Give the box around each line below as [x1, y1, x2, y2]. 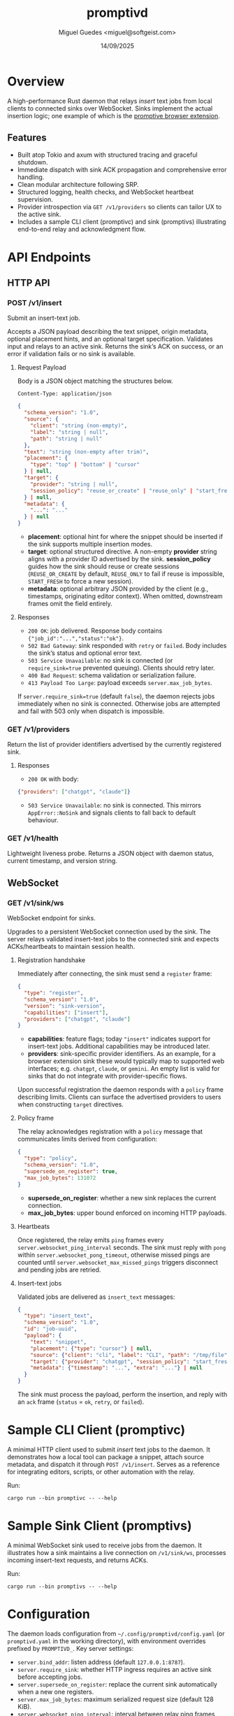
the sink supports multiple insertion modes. [27, 540, 152, 548]
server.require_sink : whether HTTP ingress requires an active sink [17, 1665, 212, 1673]
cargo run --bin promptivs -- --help [7, 1583, 117, 1590]
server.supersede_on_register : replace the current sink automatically [17, 1680, 218, 1688]
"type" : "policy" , [24, 1155, 78, 1162]
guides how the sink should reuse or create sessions [27, 562, 180, 570]
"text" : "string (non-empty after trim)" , [24, 448, 149, 456]
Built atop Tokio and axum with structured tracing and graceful [17, 150, 198, 159]
